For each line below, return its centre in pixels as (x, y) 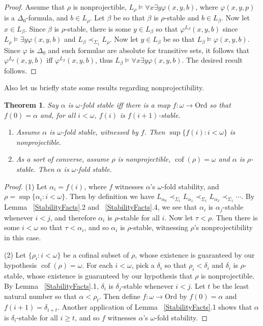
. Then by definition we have (110, 196)
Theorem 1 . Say (31, 105)
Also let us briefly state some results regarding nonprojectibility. (104, 87)
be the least (231, 285)
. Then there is (235, 217)
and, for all (58, 115)
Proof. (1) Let (26, 186)
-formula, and (47, 18)
